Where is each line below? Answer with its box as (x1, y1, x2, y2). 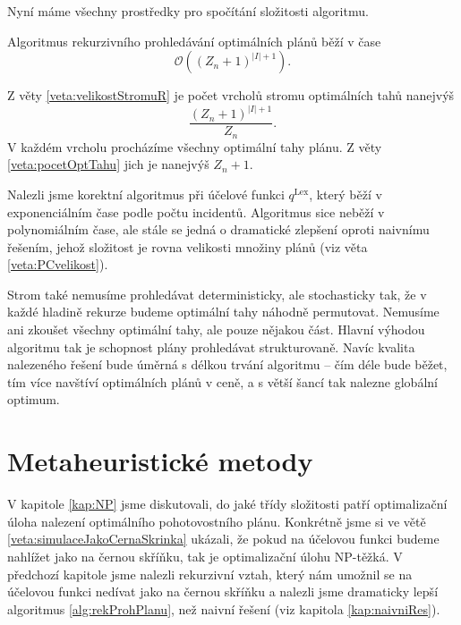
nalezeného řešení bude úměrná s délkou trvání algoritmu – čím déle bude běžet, (7, 355, 448, 374)
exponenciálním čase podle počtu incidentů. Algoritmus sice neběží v (7, 202, 385, 221)
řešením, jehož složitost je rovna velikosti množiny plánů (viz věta (7, 237, 368, 256)
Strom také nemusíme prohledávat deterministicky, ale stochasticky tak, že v (7, 284, 427, 303)
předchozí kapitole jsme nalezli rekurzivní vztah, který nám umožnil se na (7, 564, 413, 583)
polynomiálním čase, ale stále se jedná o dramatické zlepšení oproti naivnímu (7, 220, 430, 239)
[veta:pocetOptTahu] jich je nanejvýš (7, 155, 209, 173)
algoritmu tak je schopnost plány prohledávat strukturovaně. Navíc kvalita (7, 337, 415, 356)
